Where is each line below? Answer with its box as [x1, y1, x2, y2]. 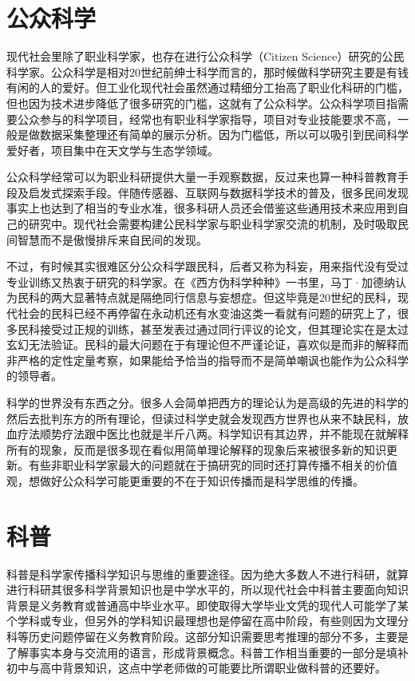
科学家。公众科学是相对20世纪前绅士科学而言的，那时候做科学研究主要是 [6, 63, 386, 80]
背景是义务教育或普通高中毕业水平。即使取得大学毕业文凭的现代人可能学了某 [6, 596, 409, 613]
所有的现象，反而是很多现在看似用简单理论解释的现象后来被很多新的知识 [6, 441, 386, 457]
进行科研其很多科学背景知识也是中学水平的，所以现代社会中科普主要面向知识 [6, 581, 409, 598]
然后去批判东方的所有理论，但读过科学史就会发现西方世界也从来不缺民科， [6, 410, 397, 426]
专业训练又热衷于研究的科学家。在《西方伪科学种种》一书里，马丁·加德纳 [6, 273, 395, 290]
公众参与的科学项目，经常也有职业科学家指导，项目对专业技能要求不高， [17, 110, 397, 127]
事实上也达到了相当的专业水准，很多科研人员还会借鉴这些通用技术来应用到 [6, 200, 397, 216]
